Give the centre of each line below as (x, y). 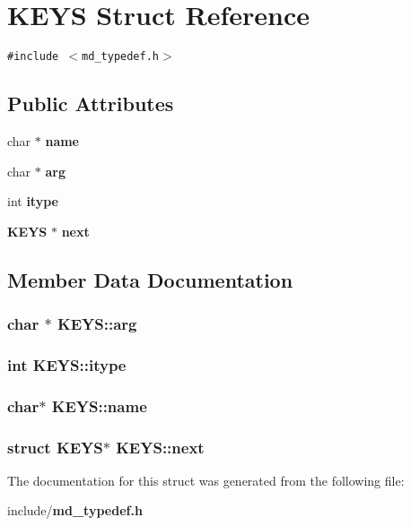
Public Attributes (91, 103)
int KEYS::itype (67, 364)
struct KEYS (55, 447)
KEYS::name (99, 405)
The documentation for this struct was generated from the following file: (206, 480)
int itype (33, 201)
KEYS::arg (97, 324)
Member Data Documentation (150, 279)
